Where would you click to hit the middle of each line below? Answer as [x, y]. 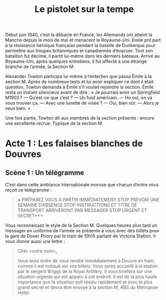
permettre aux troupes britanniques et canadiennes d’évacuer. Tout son [79, 51]
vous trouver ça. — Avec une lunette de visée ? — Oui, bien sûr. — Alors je [82, 103]
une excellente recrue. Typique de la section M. [54, 123]
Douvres [23, 154]
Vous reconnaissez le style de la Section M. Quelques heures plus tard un [81, 225]
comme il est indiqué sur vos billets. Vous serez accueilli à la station [88, 266]
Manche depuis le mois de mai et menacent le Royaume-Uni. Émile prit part [83, 40]
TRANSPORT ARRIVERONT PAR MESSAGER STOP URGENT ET [82, 210]
